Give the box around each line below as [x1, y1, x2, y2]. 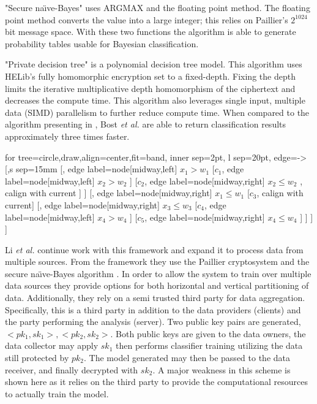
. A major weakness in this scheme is [152, 363, 291, 376]
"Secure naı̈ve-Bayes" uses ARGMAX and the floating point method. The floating [5, 1, 310, 13]
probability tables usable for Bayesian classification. [5, 37, 199, 50]
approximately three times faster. [5, 129, 130, 142]
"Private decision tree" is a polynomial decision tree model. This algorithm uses [5, 58, 302, 71]
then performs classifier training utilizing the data [115, 339, 303, 352]
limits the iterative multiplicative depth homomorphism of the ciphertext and [5, 82, 296, 94]
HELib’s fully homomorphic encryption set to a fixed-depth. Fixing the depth [5, 69, 296, 82]
